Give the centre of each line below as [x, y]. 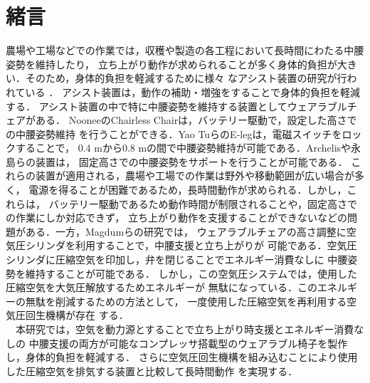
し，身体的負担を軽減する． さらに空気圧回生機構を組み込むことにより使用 [182, 357]
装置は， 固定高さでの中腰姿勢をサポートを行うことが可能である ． [191, 161]
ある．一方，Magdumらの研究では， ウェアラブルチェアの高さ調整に [186, 231]
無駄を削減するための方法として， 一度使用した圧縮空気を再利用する [186, 301]
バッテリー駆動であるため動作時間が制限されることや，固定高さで [203, 203]
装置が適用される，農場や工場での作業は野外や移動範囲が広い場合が [195, 175]
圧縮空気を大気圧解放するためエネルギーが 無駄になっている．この [162, 287]
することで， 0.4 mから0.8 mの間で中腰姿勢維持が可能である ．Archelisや [183, 148]
